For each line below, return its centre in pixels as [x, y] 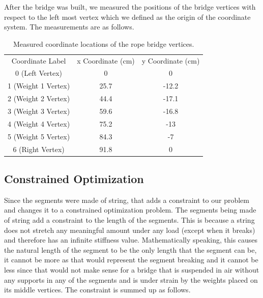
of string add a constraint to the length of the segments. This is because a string [129, 220]
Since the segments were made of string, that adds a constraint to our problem [127, 200]
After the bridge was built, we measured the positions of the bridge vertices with [130, 7]
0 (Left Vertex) [39, 73]
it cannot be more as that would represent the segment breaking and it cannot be [131, 260]
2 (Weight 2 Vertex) [39, 98]
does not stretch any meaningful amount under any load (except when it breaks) [130, 230]
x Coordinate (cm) [106, 60]
